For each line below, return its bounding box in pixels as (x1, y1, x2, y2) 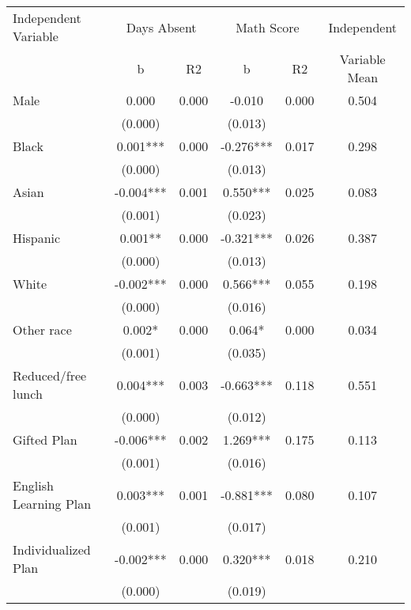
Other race (13, 320, 72, 339)
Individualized (13, 540, 91, 559)
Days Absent (126, 17, 197, 36)
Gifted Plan (13, 430, 77, 449)
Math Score (236, 17, 300, 36)
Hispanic (13, 229, 61, 247)
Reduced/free (13, 366, 87, 385)
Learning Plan (13, 494, 92, 513)
